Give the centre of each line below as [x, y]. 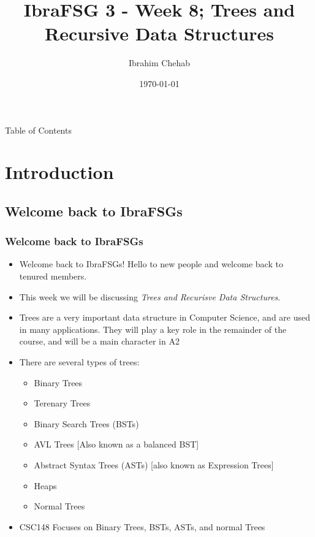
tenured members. [53, 276]
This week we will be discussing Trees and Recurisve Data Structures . [150, 296]
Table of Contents [38, 130]
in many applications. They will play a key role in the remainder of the [153, 329]
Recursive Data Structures [159, 33]
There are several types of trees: [79, 362]
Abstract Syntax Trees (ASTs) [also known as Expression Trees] [154, 465]
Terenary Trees [62, 403]
